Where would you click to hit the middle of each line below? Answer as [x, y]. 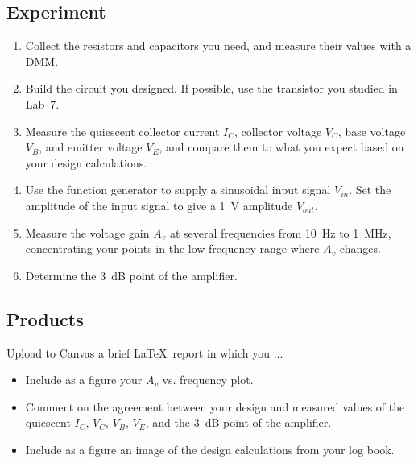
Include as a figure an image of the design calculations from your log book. [210, 449]
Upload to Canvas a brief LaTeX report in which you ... [145, 352]
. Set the [370, 190]
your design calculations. [86, 162]
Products [45, 318]
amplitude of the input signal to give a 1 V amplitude [159, 205]
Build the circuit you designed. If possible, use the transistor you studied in [211, 88]
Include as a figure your [84, 380]
